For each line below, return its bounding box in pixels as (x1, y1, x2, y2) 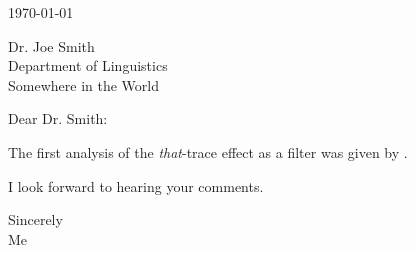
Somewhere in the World (8, 74, 159, 95)
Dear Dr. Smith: (8, 108, 108, 129)
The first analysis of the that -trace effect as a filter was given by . (8, 141, 408, 162)
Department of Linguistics (8, 55, 168, 76)
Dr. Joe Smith (8, 35, 95, 56)
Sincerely (8, 209, 63, 230)
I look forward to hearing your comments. (8, 175, 264, 196)
